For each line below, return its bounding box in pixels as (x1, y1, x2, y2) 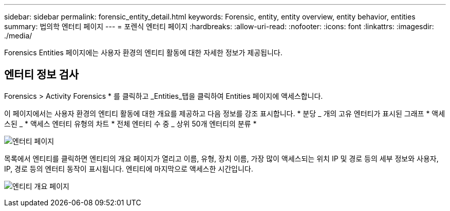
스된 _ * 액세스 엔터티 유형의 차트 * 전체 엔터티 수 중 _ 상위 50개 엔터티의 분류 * (4, 119, 257, 128)
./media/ (4, 31, 32, 40)
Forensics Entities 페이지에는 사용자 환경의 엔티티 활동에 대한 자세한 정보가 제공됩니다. (4, 48, 283, 57)
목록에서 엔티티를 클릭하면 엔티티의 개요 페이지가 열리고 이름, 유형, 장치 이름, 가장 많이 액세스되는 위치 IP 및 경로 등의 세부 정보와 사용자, (4, 154, 439, 163)
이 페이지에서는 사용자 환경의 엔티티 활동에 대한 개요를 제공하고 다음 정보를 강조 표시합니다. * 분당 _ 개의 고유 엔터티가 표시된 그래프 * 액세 (4, 109, 445, 118)
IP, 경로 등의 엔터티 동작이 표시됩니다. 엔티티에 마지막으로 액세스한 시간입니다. (4, 164, 253, 173)
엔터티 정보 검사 (4, 68, 79, 81)
